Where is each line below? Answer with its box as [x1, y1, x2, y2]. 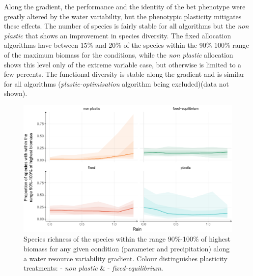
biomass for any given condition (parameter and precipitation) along [24, 244, 230, 254]
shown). [4, 88, 28, 98]
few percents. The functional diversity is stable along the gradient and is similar [4, 69, 245, 79]
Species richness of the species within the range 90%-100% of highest [24, 234, 230, 244]
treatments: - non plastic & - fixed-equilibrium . [24, 263, 163, 273]
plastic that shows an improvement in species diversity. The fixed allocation [4, 30, 231, 40]
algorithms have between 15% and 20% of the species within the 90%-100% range [4, 40, 249, 50]
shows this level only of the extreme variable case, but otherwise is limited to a [4, 59, 242, 69]
